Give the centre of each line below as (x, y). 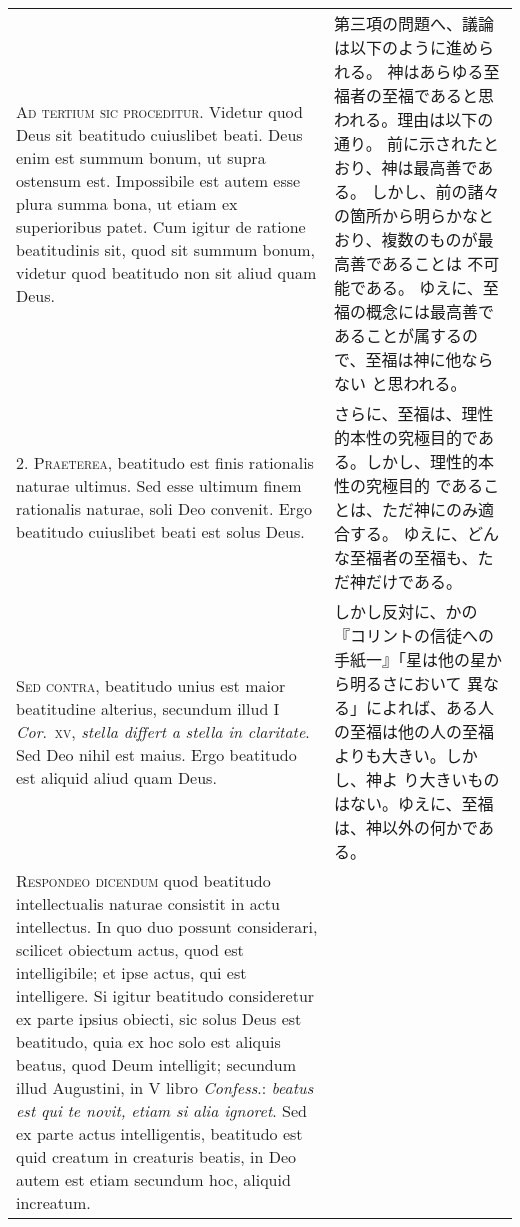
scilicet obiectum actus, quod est (130, 949)
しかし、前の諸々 (435, 191)
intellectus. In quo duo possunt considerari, (167, 926)
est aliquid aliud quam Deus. (116, 777)
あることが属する (398, 335)
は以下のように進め (406, 47)
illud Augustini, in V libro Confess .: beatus (165, 1087)
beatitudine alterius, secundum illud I (148, 708)
